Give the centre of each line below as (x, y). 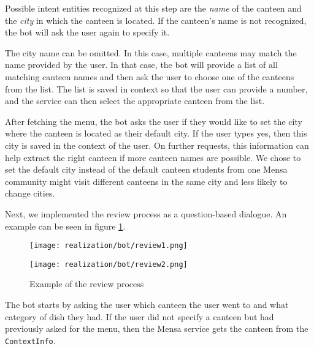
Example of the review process (87, 284)
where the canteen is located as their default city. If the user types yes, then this (156, 133)
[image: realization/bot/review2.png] (109, 264)
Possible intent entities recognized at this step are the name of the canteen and (153, 8)
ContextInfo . (30, 340)
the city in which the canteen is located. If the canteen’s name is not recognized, (156, 20)
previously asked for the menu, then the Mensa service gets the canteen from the (157, 328)
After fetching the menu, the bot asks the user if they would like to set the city (154, 121)
